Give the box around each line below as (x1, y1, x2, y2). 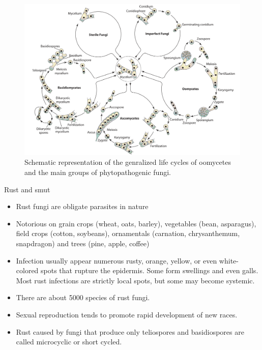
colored (16, 265, 39, 276)
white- (219, 255, 239, 266)
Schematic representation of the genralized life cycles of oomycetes (24, 157, 231, 167)
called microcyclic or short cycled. (16, 336, 122, 347)
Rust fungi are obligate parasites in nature (16, 201, 149, 212)
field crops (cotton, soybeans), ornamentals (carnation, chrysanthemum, (16, 228, 240, 239)
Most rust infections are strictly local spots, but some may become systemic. (16, 275, 255, 285)
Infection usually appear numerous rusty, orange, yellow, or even (16, 255, 217, 266)
